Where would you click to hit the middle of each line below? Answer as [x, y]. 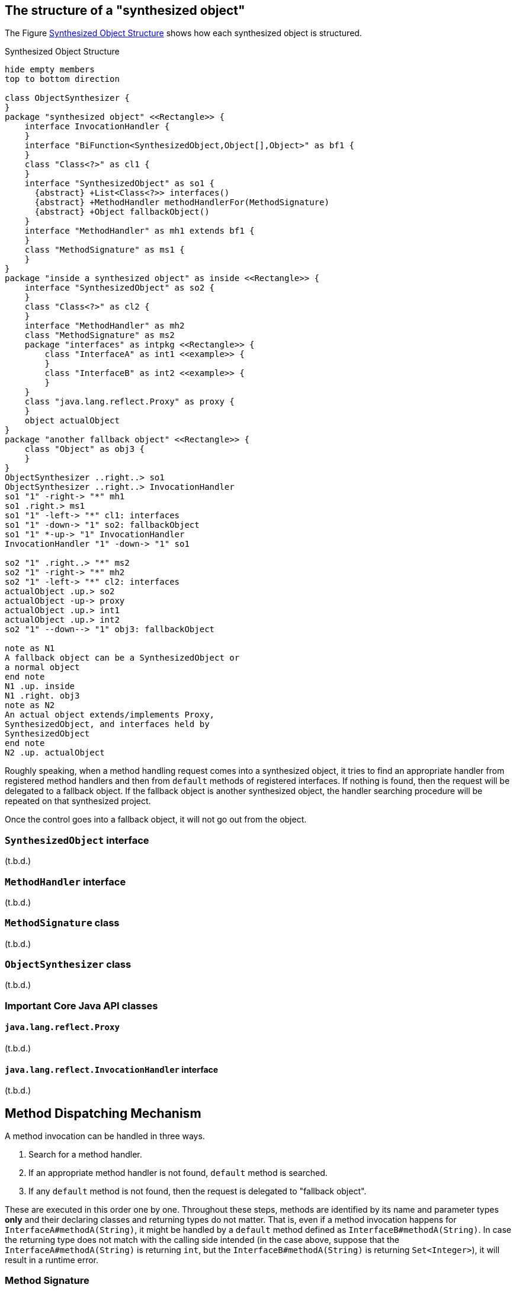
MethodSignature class [62, 923]
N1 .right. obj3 [42, 696]
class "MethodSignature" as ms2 [100, 335]
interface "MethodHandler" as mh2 [105, 326]
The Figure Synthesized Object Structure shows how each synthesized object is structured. [183, 33]
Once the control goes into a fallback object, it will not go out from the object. [156, 820]
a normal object [42, 667]
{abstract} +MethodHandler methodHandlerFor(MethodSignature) [182, 203]
